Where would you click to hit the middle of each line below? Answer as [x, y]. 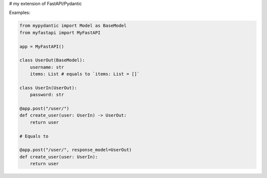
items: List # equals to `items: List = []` [85, 74]
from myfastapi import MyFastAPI [60, 33]
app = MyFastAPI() [42, 46]
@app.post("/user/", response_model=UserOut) [76, 150]
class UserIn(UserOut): [48, 88]
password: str [47, 95]
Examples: [20, 13]
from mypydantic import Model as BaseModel [73, 26]
